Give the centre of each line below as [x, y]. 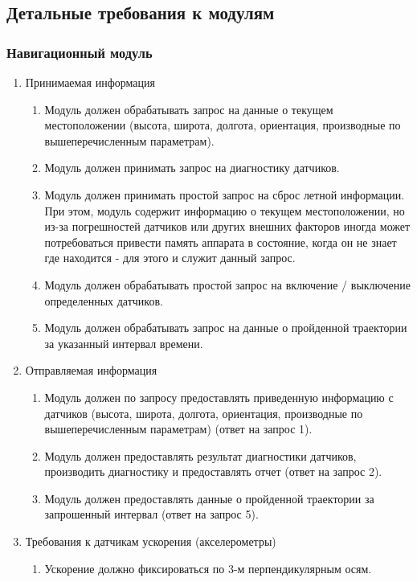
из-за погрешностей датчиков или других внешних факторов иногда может [227, 226]
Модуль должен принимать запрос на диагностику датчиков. [192, 168]
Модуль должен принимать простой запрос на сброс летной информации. [225, 194]
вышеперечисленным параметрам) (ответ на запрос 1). [178, 429]
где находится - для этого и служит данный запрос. [170, 258]
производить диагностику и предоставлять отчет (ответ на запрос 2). [213, 471]
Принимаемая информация [90, 82]
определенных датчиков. [104, 300]
